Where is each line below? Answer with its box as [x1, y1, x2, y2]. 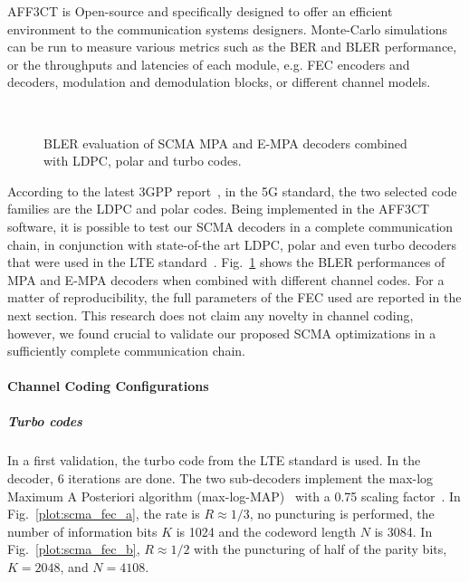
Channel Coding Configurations [7, 377, 209, 396]
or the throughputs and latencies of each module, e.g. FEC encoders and [7, 54, 410, 73]
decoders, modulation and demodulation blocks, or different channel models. [7, 72, 431, 91]
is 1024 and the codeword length [176, 521, 357, 540]
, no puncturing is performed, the [249, 504, 435, 523]
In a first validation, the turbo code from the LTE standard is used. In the [7, 451, 421, 470]
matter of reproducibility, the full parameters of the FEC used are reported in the [7, 288, 462, 307]
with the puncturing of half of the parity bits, [194, 539, 447, 558]
